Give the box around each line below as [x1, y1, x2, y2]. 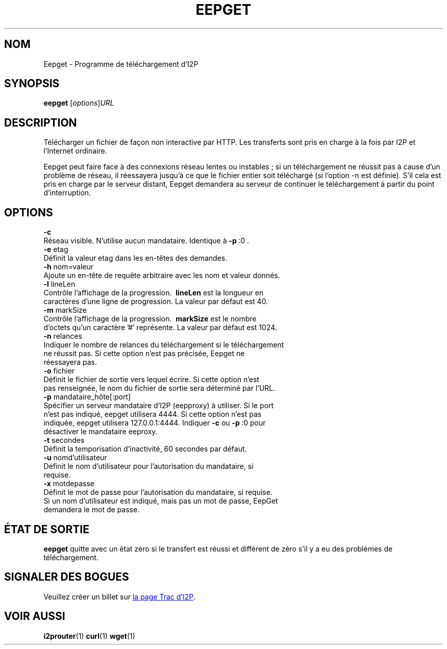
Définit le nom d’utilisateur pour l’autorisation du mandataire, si [43, 462, 254, 471]
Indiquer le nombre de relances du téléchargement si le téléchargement [43, 340, 284, 350]
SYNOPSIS [4, 77, 60, 90]
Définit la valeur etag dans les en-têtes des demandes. [43, 254, 228, 263]
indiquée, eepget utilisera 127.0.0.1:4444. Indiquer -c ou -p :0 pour [43, 418, 266, 428]
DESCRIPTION [4, 116, 77, 129]
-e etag [43, 245, 68, 254]
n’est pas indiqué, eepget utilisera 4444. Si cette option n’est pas [43, 410, 262, 419]
